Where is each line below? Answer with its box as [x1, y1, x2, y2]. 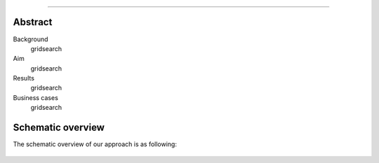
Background [13, 35, 48, 43]
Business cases [13, 93, 59, 101]
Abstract [13, 16, 53, 28]
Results [13, 74, 35, 83]
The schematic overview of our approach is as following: [13, 140, 177, 148]
